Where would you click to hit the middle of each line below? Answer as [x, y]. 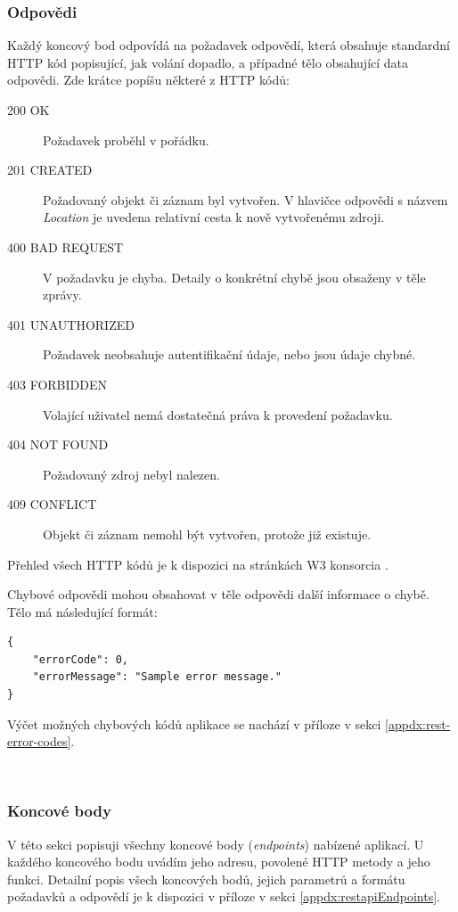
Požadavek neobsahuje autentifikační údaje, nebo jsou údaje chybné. [229, 354]
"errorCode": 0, [81, 659]
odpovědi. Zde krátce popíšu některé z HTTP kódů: [148, 80]
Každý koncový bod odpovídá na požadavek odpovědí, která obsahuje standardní [229, 45]
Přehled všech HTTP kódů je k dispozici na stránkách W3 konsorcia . [198, 564]
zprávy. [62, 295]
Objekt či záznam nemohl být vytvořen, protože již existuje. [207, 534]
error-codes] [39, 741]
